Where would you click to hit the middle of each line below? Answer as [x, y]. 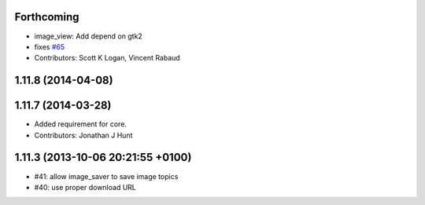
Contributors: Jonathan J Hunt [83, 135]
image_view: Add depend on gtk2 [89, 36]
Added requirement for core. [81, 124]
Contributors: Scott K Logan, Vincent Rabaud [107, 58]
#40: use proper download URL [85, 187]
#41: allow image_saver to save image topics [106, 176]
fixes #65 [50, 46]
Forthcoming [47, 17]
